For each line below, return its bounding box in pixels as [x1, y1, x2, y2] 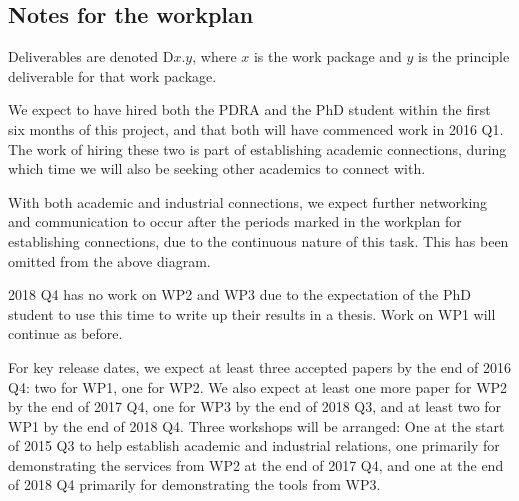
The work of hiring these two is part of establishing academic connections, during [8, 138, 507, 159]
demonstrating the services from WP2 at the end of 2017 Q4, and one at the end [8, 454, 504, 475]
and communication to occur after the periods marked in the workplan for [8, 211, 462, 232]
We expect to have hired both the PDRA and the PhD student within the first [8, 99, 491, 120]
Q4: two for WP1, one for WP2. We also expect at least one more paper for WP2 [8, 376, 508, 397]
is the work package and [253, 46, 402, 67]
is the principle [418, 46, 510, 67]
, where [192, 46, 237, 67]
